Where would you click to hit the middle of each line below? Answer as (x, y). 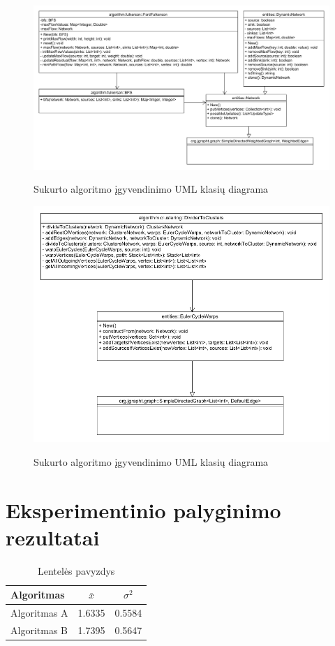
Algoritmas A (39, 613)
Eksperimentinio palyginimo (143, 509)
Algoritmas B (39, 630)
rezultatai (53, 537)
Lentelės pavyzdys (76, 570)
